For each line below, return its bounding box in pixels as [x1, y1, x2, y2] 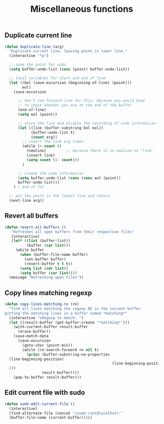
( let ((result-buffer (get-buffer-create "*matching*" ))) [9, 320, 130, 325]
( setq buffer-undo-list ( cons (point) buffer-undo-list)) [9, 67, 130, 72]
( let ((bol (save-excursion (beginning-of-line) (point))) [9, 80, 132, 85]
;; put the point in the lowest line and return [9, 193, 110, 199]
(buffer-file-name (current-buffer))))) [9, 415, 93, 420]
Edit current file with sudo [4, 389, 85, 397]
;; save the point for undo [9, 62, 67, 67]
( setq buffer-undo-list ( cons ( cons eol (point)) [17, 176, 121, 181]
